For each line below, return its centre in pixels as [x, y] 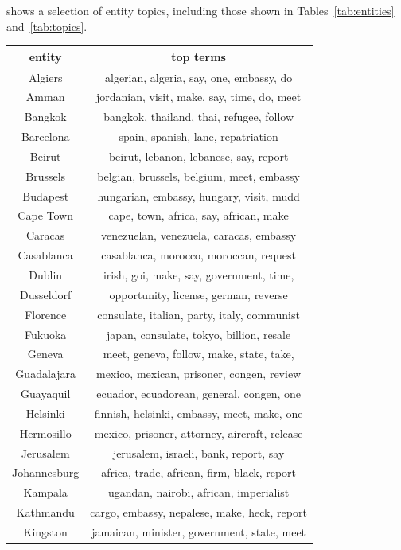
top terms [199, 56]
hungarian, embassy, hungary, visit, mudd [199, 195]
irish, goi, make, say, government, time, [199, 274]
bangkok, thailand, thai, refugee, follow [199, 117]
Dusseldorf [46, 294]
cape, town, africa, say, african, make [199, 215]
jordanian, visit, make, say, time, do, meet [199, 97]
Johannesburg [46, 472]
